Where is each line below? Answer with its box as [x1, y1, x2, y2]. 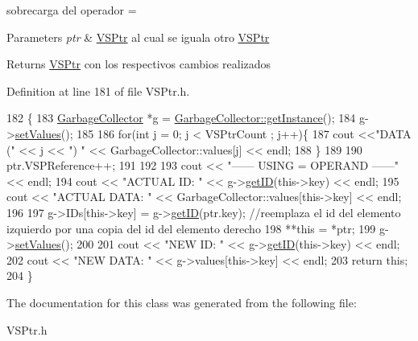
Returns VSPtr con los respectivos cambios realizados [6, 55, 271, 72]
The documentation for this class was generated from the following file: [6, 294, 357, 310]
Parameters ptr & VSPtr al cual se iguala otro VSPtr [6, 28, 270, 45]
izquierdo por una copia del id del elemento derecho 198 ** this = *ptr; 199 [6, 220, 376, 236]
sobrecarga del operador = [6, 2, 137, 18]
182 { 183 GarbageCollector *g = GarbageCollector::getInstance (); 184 [6, 109, 356, 126]
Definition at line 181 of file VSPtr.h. [6, 82, 190, 99]
